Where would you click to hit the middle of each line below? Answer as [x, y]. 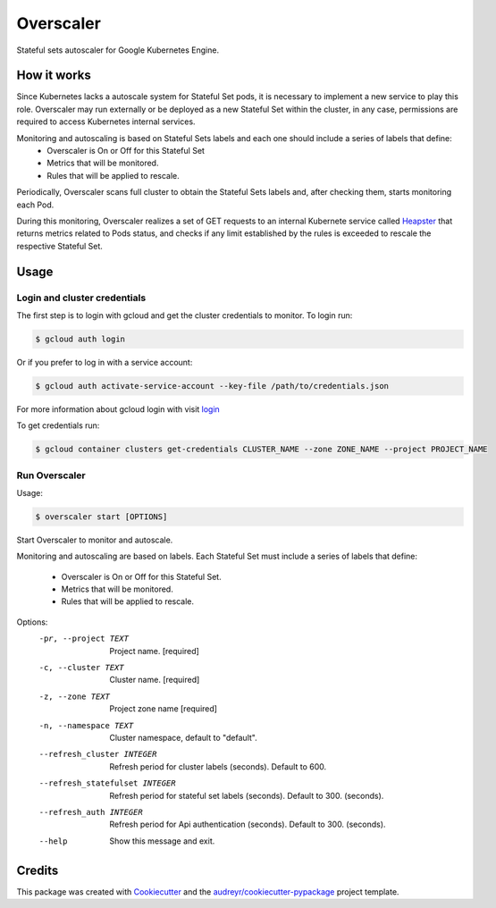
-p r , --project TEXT [84, 639]
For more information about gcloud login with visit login [118, 409]
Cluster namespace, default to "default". [184, 738]
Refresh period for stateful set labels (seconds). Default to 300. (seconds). [247, 795]
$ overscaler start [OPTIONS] [101, 517]
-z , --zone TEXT [75, 696]
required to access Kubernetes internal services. [106, 122]
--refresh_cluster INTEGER [98, 754]
